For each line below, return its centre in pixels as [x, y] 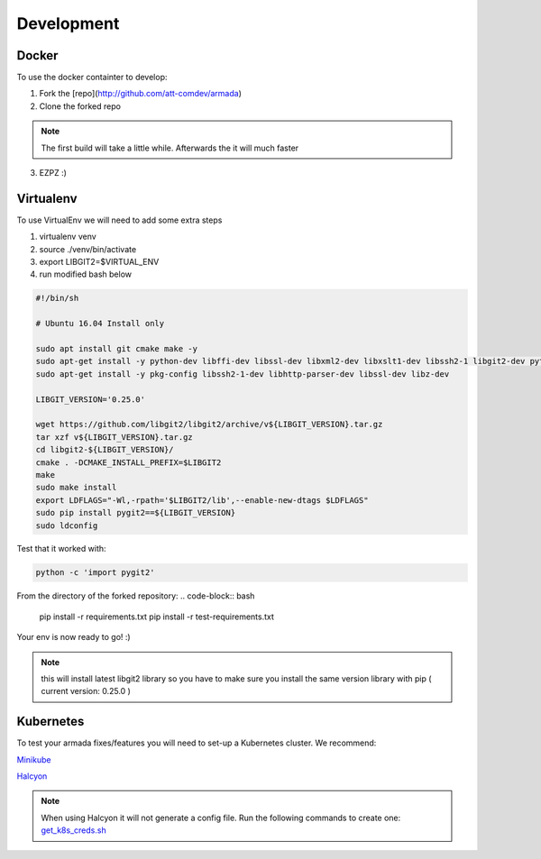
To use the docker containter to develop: [92, 78]
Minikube [34, 759]
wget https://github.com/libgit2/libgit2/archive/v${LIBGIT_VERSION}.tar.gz [209, 425]
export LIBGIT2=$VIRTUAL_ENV [99, 262]
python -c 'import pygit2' [95, 573]
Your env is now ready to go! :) [73, 637]
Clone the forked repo [80, 106]
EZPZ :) [53, 173]
